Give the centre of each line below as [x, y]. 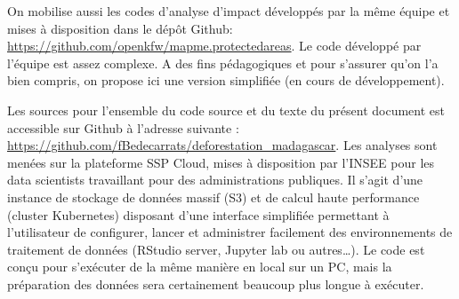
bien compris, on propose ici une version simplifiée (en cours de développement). [226, 80]
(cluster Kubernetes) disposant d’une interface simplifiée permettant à [198, 214]
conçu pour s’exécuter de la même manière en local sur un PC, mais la [200, 267]
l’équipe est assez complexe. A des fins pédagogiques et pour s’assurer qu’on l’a [223, 63]
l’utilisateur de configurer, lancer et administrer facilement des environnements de [230, 232]
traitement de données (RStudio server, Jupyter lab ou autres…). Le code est [216, 249]
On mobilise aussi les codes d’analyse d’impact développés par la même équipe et [229, 11]
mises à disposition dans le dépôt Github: [120, 28]
